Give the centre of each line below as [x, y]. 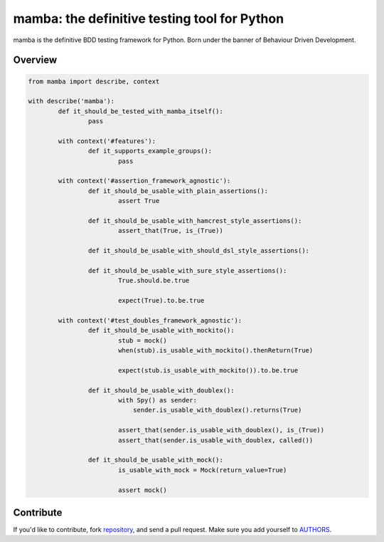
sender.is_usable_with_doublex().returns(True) [217, 410]
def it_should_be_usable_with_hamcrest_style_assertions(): [195, 221]
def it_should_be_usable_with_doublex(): [161, 390]
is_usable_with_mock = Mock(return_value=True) [202, 470]
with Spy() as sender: [157, 400]
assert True [139, 201]
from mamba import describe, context [94, 81]
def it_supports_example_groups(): [150, 151]
